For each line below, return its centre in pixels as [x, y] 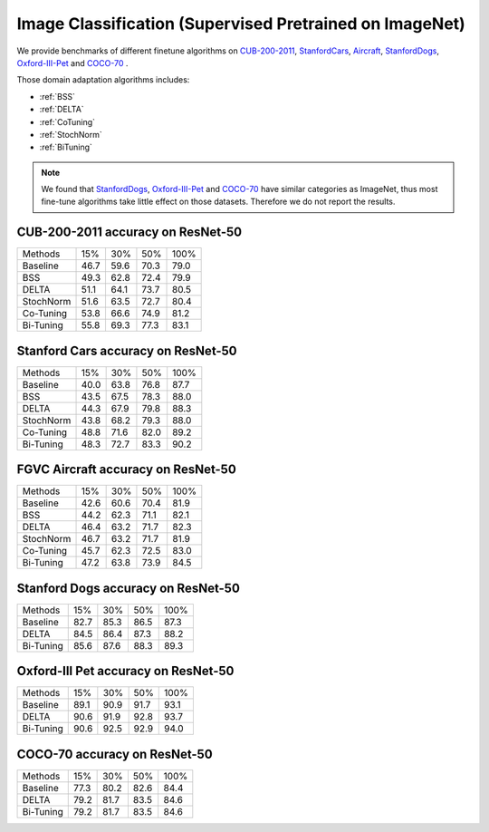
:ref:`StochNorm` [71, 134]
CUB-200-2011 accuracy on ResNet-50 [129, 232]
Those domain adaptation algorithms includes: [103, 80]
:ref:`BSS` [58, 96]
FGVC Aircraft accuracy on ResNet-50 [127, 470]
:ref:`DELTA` [62, 110]
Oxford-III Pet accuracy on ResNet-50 [125, 671]
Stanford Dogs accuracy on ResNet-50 [128, 588]
